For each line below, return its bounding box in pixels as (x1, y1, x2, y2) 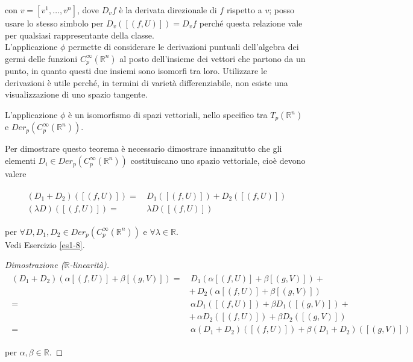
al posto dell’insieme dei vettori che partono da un (119, 52, 306, 64)
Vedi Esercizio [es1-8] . (5, 238, 85, 251)
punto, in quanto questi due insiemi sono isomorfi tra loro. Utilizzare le (5, 64, 267, 77)
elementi (5, 154, 36, 167)
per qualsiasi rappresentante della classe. (5, 28, 154, 41)
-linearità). (69, 258, 110, 271)
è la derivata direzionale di (119, 4, 217, 16)
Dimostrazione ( (5, 258, 65, 271)
